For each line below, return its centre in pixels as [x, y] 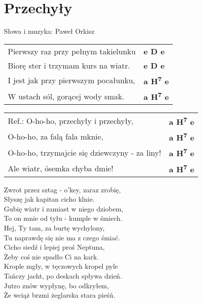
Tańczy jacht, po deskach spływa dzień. [63, 276]
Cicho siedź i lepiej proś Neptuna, [54, 247]
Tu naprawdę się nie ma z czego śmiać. [62, 237]
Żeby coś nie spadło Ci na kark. [51, 256]
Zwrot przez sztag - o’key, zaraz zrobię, [62, 189]
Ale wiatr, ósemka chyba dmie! [61, 168]
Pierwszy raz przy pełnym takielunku [72, 51]
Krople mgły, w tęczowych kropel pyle [61, 266]
